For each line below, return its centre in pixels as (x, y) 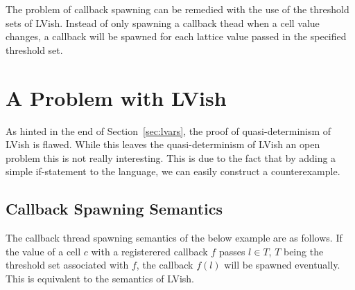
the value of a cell (43, 251)
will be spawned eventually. (282, 265)
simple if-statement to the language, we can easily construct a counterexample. (173, 171)
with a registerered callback (149, 251)
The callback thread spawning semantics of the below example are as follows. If (174, 238)
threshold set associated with (67, 265)
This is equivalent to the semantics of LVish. (100, 278)
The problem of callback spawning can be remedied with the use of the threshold (177, 9)
